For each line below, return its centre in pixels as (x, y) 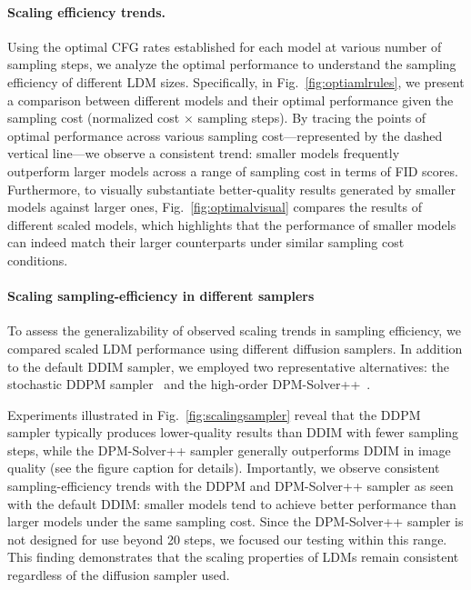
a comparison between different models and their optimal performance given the (230, 100)
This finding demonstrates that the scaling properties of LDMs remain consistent (233, 557)
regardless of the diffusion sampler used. (119, 575)
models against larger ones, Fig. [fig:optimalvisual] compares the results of (215, 207)
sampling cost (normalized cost (94, 118)
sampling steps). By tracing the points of (312, 118)
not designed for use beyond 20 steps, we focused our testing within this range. (227, 539)
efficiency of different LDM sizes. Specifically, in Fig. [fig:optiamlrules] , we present (236, 81)
